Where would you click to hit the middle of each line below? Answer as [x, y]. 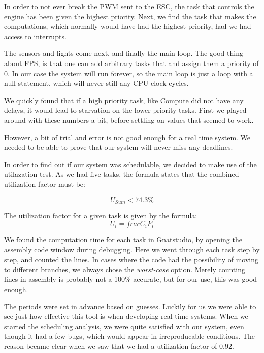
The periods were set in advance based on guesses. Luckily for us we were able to [130, 306]
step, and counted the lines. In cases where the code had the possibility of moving [131, 259]
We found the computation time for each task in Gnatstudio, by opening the [123, 239]
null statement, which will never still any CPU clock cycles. [96, 83]
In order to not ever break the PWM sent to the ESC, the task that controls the [129, 6]
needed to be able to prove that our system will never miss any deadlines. [119, 147]
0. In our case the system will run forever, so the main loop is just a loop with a [129, 73]
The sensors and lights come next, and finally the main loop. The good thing [124, 53]
